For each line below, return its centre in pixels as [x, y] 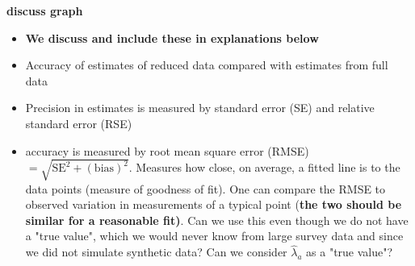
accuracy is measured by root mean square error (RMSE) [167, 150]
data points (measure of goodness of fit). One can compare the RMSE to [205, 188]
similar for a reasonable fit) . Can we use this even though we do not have [217, 220]
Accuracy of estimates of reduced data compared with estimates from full [207, 65]
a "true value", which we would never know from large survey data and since [214, 236]
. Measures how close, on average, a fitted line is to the [264, 167]
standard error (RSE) [79, 123]
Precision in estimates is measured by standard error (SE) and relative [200, 108]
